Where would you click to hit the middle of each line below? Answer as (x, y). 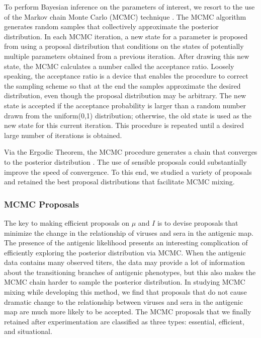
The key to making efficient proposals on (67, 222)
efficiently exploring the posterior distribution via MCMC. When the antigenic (125, 252)
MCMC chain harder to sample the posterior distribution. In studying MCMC (125, 282)
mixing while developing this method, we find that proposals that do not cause (125, 292)
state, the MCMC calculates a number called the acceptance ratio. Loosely (119, 66)
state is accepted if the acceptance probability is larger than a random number (125, 105)
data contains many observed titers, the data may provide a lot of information (125, 262)
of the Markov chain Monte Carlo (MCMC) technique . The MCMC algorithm (125, 16)
